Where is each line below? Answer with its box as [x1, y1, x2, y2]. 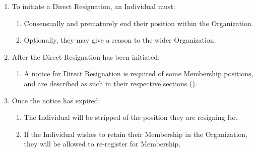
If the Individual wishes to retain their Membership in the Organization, [24, 128, 247, 139]
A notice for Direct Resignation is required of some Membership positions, [24, 68, 253, 79]
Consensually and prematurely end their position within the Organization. [24, 18, 253, 28]
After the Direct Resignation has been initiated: [12, 51, 160, 62]
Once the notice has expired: [12, 95, 100, 105]
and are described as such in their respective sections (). [24, 78, 197, 88]
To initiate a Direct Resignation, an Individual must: [12, 1, 175, 11]
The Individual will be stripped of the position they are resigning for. [24, 112, 238, 122]
